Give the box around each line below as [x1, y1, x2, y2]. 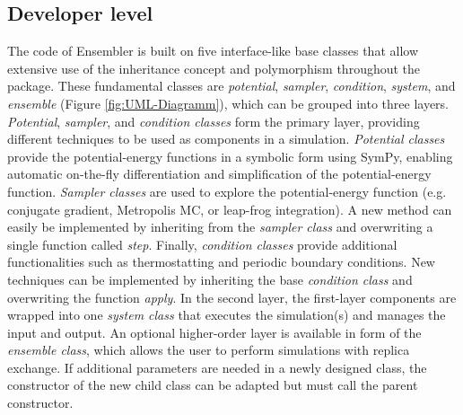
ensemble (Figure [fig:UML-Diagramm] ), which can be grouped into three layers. [7, 93, 450, 112]
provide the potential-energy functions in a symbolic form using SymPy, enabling [7, 146, 453, 165]
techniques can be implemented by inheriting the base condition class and [7, 269, 413, 288]
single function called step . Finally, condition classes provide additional [7, 234, 397, 253]
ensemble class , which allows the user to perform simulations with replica [7, 340, 410, 359]
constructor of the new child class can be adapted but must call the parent [7, 375, 418, 394]
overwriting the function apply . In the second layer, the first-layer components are [7, 287, 457, 306]
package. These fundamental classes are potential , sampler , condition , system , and [7, 76, 456, 95]
